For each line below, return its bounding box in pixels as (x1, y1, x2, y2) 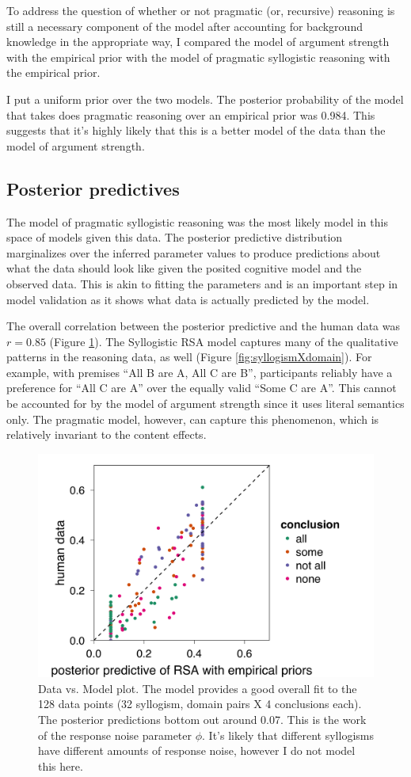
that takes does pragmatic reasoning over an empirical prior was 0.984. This (6, 106, 375, 123)
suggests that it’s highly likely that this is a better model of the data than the (6, 122, 386, 139)
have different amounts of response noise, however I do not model (38, 742, 356, 759)
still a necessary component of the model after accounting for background (6, 17, 363, 34)
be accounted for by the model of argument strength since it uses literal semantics (6, 395, 405, 412)
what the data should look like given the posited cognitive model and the (6, 260, 362, 276)
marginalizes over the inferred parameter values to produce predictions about (6, 244, 381, 261)
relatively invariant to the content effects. (6, 426, 207, 443)
